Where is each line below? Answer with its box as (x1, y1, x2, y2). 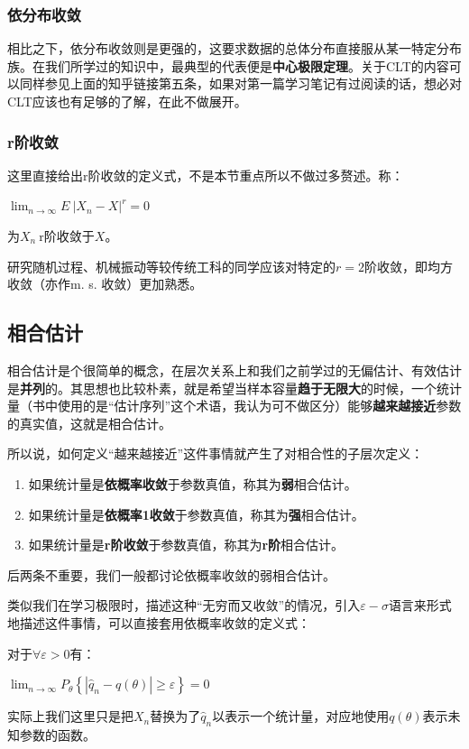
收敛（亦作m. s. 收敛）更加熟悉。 (7, 274, 203, 293)
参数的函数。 (19, 725, 96, 744)
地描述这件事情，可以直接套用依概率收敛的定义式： (7, 613, 310, 632)
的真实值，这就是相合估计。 (7, 413, 171, 432)
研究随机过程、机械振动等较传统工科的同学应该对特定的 (7, 256, 336, 275)
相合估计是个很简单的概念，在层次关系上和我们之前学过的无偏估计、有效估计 (7, 360, 462, 379)
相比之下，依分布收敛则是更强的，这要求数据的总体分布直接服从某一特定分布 (7, 39, 462, 58)
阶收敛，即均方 (363, 256, 453, 275)
